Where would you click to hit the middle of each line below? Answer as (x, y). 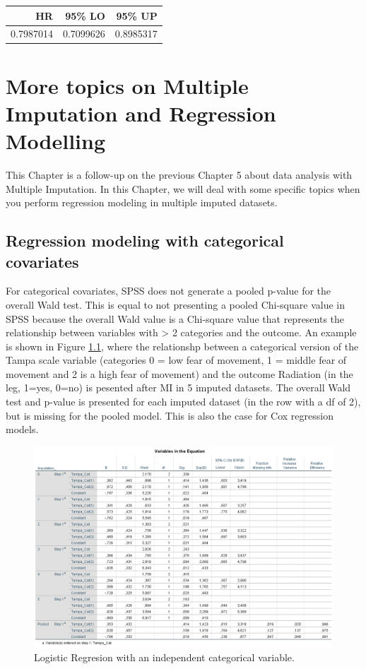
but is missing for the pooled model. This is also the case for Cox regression (170, 415)
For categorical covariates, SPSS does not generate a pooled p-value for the (169, 291)
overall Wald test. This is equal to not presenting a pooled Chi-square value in (176, 304)
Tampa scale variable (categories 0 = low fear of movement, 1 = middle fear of (176, 360)
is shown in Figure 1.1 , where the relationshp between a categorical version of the (182, 346)
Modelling (56, 141)
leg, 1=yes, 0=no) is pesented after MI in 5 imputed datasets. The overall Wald (178, 387)
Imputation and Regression (141, 113)
